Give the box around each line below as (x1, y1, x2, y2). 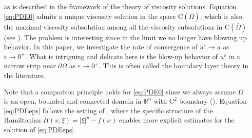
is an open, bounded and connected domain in (4, 96, 142, 106)
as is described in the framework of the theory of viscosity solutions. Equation (4, 1, 237, 11)
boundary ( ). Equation (179, 96, 247, 106)
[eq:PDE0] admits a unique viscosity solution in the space (4, 11, 176, 21)
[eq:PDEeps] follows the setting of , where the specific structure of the (4, 105, 213, 115)
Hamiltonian (4, 115, 41, 125)
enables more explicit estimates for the (119, 115, 234, 125)
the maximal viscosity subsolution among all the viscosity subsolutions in (4, 21, 223, 31)
